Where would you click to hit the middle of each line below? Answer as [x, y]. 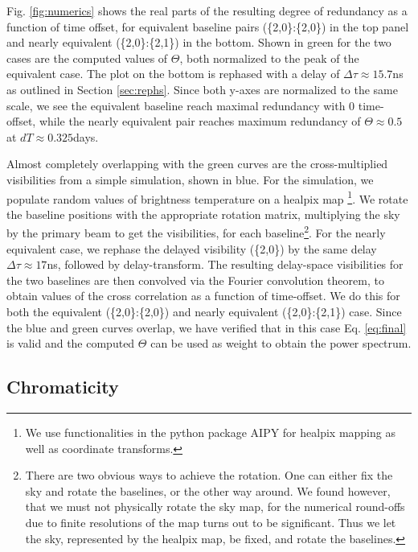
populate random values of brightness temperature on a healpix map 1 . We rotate [207, 197]
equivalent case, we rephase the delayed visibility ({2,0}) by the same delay [192, 248]
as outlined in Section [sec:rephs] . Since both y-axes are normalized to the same [202, 89]
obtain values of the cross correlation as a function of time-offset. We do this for [203, 296]
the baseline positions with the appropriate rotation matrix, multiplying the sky [203, 214]
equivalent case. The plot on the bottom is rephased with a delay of [173, 74]
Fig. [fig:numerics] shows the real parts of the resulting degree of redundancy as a [207, 10]
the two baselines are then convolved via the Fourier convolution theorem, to [195, 280]
